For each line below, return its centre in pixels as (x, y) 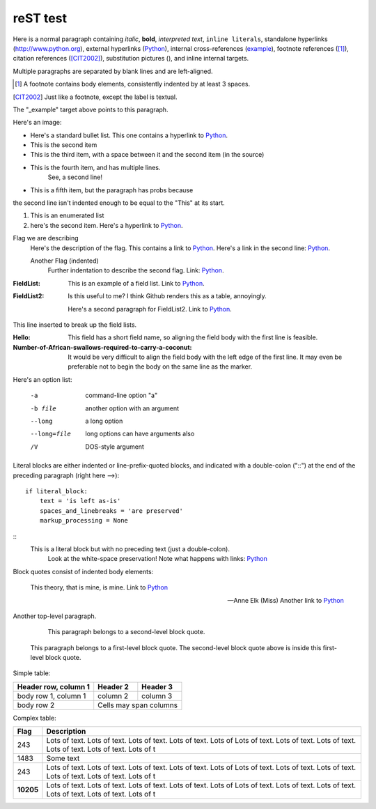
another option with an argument (132, 408)
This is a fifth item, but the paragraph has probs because (112, 190)
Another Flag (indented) (64, 261)
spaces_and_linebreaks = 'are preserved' (111, 511)
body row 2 (36, 705)
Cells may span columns (138, 705)
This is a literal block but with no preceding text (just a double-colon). (130, 549)
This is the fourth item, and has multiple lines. (95, 167)
